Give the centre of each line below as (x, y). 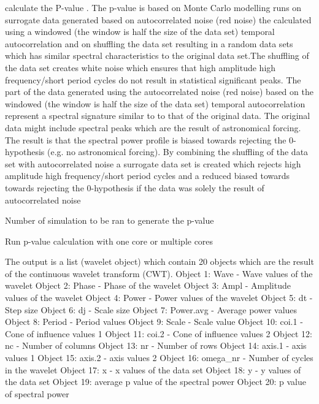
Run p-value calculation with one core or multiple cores (109, 241)
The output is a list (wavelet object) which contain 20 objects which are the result (159, 261)
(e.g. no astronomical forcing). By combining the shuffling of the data (178, 152)
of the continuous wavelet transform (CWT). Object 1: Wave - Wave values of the (159, 273)
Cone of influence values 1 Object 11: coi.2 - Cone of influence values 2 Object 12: (159, 333)
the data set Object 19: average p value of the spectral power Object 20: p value (156, 382)
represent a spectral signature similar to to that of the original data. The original (158, 116)
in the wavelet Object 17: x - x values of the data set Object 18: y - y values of (153, 369)
